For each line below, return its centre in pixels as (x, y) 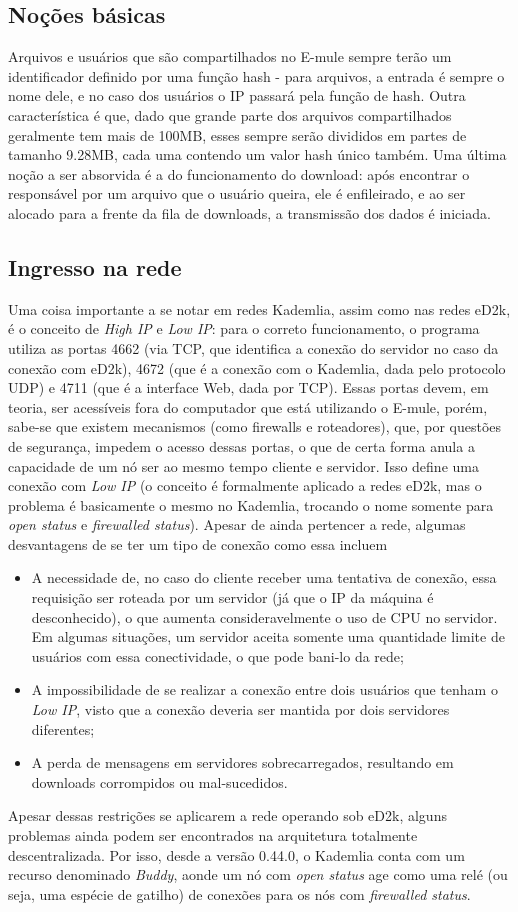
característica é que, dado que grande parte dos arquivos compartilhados (230, 114)
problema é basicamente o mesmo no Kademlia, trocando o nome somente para (251, 504)
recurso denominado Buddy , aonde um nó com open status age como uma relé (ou (258, 874)
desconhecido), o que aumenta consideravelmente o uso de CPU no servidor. (264, 616)
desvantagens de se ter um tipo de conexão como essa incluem (198, 543)
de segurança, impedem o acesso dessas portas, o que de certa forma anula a (241, 445)
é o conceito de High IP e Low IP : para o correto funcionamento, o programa (244, 328)
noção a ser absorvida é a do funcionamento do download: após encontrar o (239, 173)
